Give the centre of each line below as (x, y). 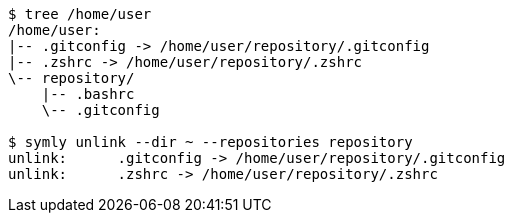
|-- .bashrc (88, 94)
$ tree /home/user (80, 14)
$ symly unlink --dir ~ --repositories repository (210, 142)
